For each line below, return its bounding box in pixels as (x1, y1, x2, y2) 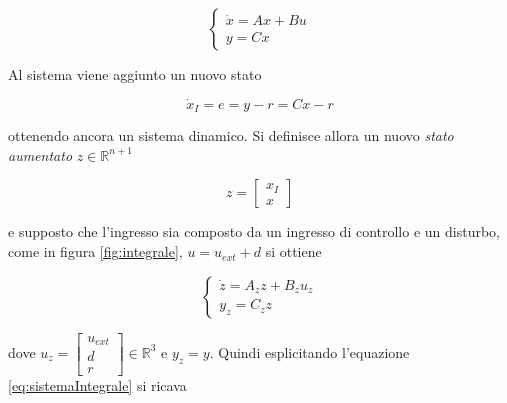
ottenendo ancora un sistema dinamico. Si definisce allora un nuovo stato (8, 125, 454, 146)
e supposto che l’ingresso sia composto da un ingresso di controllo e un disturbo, (8, 221, 501, 242)
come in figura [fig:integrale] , (8, 241, 183, 262)
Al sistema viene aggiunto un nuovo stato (8, 64, 262, 84)
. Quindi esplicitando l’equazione (209, 341, 410, 362)
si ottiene (265, 241, 322, 262)
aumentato (8, 144, 73, 165)
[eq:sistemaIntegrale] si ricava (8, 375, 187, 396)
